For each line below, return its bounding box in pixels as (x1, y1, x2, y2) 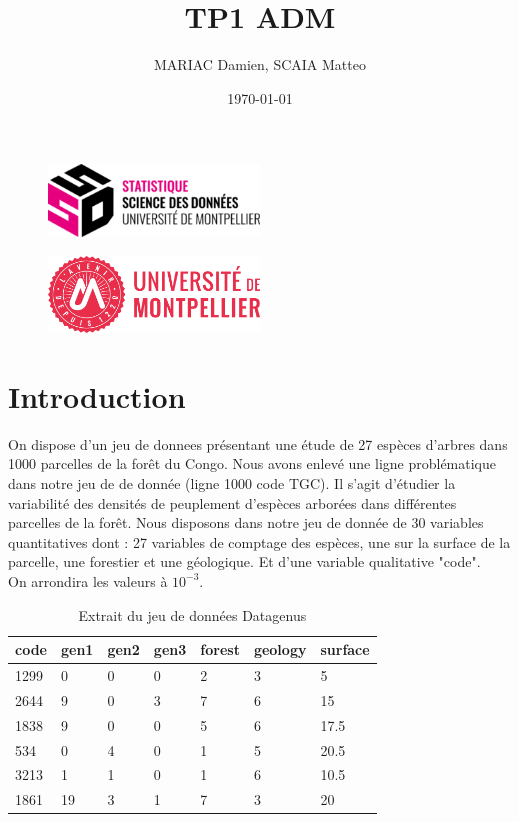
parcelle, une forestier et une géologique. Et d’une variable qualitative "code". (8, 551, 481, 572)
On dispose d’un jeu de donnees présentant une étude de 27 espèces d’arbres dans (8, 433, 508, 454)
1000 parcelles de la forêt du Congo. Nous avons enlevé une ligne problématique (8, 453, 496, 474)
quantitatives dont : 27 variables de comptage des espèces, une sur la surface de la (8, 531, 511, 552)
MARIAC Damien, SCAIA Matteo (154, 54, 366, 75)
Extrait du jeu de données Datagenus (78, 604, 307, 625)
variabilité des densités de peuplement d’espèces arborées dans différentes (8, 492, 457, 513)
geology (253, 639, 307, 660)
